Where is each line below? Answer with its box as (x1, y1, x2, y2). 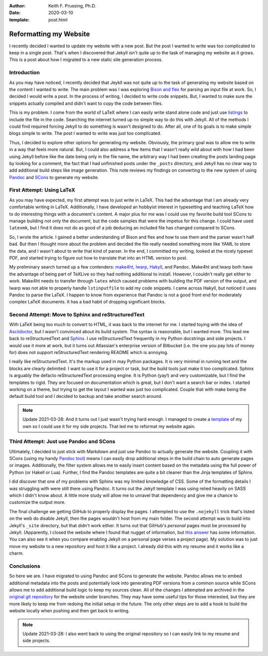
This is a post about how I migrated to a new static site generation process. (9, 57, 163, 63)
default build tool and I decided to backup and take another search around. (9, 393, 162, 399)
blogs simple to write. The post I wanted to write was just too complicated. (9, 130, 161, 136)
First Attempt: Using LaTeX (9, 187, 75, 193)
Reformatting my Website (9, 30, 90, 38)
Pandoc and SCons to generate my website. (9, 174, 99, 180)
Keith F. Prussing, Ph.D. (48, 3, 96, 8)
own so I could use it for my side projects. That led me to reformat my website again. (22, 423, 196, 429)
